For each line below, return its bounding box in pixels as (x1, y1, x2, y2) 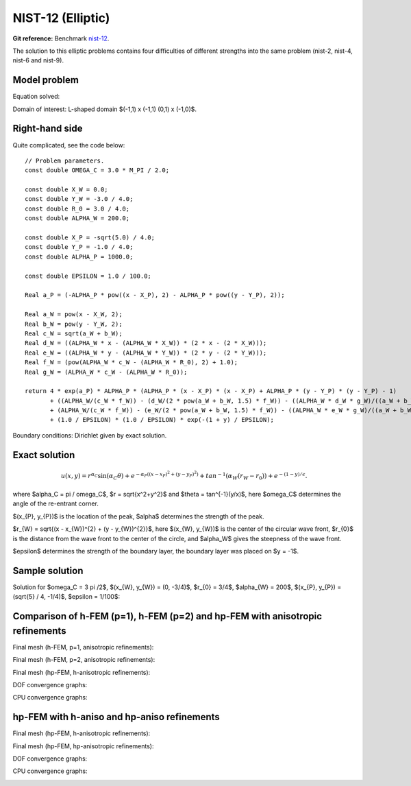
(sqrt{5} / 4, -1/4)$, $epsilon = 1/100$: (12, 593, 120, 601)
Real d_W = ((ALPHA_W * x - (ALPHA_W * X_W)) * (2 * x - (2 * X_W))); (25, 340, 267, 347)
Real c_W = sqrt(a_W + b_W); (25, 329, 123, 337)
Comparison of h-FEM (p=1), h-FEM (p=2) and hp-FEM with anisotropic (12, 610, 322, 622)
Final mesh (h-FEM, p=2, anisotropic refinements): (12, 656, 155, 664)
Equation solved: (12, 93, 60, 101)
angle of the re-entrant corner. (12, 499, 99, 508)
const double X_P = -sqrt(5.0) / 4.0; (25, 234, 155, 241)
